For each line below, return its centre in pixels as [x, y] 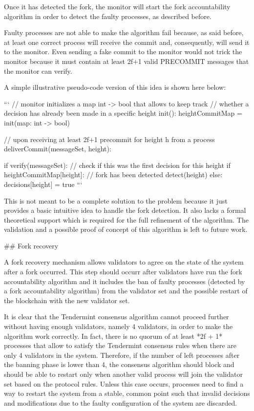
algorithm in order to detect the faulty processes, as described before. [108, 16]
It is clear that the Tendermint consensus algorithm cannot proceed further [116, 317]
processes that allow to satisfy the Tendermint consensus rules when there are [120, 345]
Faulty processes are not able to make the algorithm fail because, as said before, [124, 32]
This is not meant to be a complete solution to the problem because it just [116, 200]
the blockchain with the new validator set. [67, 300]
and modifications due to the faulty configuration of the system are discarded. [121, 402]
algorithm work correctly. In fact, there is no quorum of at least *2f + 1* [113, 336]
